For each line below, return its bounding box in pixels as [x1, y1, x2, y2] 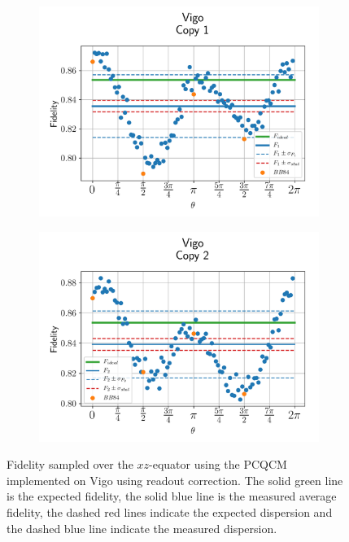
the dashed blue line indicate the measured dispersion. [7, 519, 277, 536]
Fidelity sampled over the [7, 456, 133, 473]
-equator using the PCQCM [149, 456, 287, 473]
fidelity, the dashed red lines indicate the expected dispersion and [7, 503, 333, 520]
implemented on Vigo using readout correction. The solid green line [7, 471, 343, 488]
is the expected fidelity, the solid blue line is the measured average [7, 487, 337, 505]
